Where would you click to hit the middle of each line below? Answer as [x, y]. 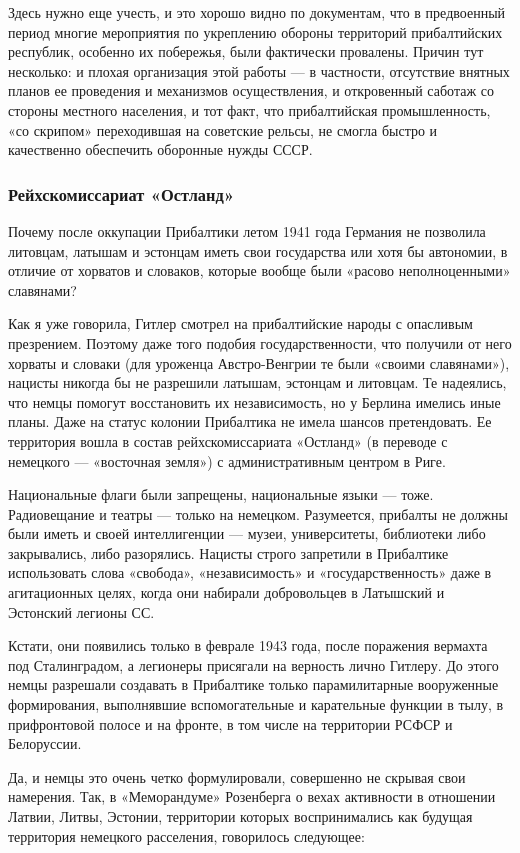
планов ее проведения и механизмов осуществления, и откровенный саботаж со [251, 90]
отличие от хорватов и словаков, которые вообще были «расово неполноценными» [259, 270]
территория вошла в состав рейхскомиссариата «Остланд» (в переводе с [228, 440]
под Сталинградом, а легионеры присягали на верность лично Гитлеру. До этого [253, 664]
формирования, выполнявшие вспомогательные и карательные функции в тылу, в [256, 704]
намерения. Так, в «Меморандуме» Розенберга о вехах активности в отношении [252, 796]
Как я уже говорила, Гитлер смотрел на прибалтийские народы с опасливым [240, 323]
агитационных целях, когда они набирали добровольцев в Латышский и [226, 592]
